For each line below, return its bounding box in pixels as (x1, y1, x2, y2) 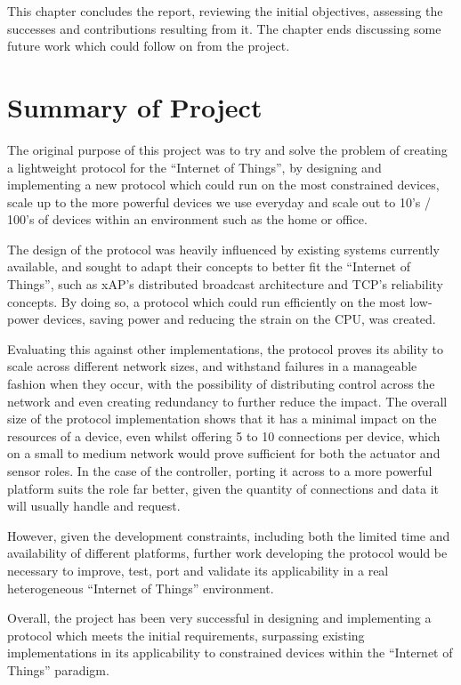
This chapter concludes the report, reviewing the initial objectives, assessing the (7, 2, 443, 20)
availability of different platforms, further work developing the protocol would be (7, 544, 448, 562)
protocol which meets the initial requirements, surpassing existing (7, 625, 365, 644)
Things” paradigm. (7, 660, 109, 679)
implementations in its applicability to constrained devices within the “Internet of (7, 643, 453, 662)
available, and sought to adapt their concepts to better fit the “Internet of (7, 257, 410, 276)
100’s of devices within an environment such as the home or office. (7, 210, 368, 229)
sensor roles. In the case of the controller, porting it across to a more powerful (7, 462, 433, 479)
